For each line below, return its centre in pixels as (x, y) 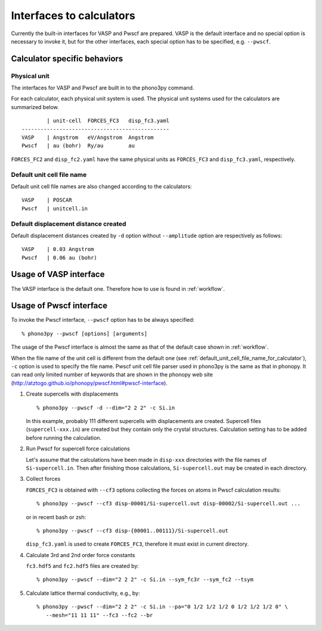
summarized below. (35, 107)
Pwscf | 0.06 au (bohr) (60, 257)
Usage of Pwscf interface (59, 306)
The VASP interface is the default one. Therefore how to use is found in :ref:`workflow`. (118, 288)
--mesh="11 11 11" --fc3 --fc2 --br (99, 615)
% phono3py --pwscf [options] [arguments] (85, 333)
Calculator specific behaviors (67, 59)
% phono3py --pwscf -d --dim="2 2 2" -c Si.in (106, 408)
